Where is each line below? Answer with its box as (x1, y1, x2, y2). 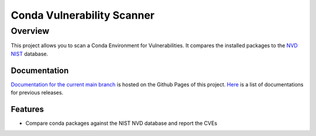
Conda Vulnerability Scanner (11, 9, 155, 22)
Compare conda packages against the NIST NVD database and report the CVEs (25, 120, 218, 127)
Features (11, 104, 44, 114)
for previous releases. (11, 89, 64, 96)
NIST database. (11, 50, 49, 57)
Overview (11, 26, 50, 36)
